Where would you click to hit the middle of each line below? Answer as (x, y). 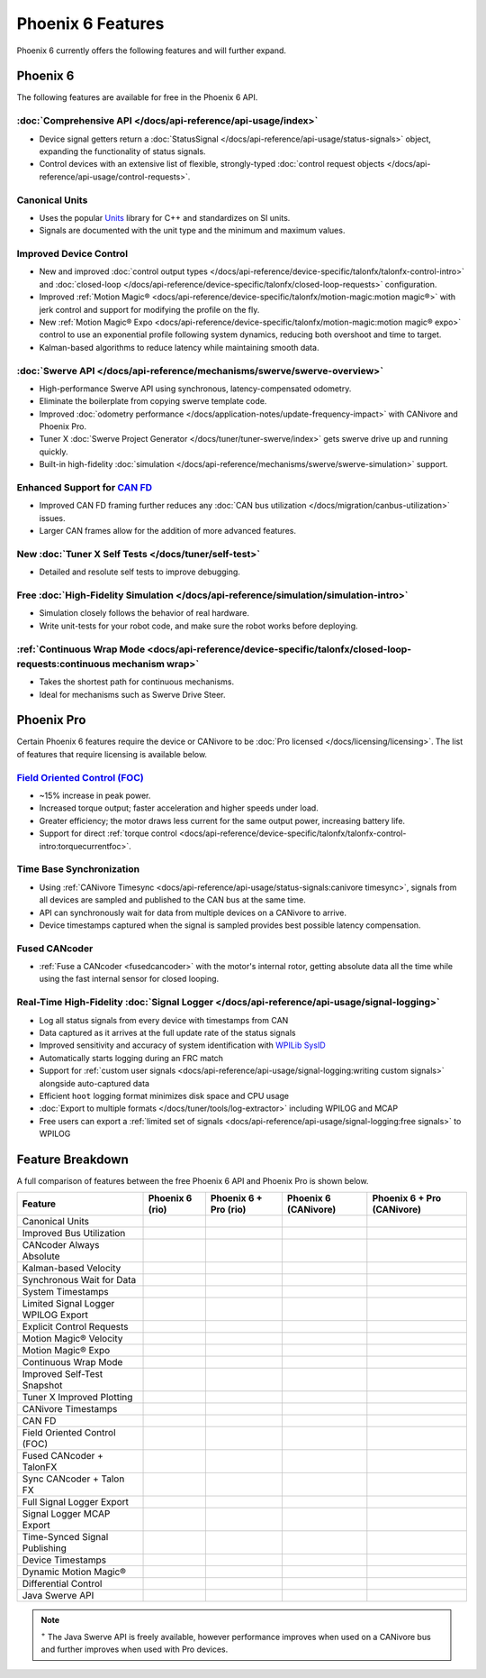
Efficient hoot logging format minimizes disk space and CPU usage (164, 1096)
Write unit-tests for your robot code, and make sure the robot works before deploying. (198, 626)
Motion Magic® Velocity (72, 1339)
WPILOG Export (55, 1315)
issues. (53, 518)
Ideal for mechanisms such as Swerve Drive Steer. (132, 694)
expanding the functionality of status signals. (122, 151)
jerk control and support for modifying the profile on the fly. (149, 309)
